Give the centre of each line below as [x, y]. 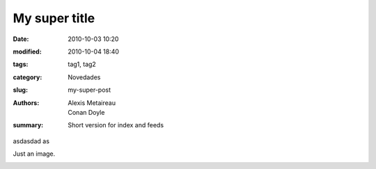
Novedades [84, 77]
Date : [21, 39]
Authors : [26, 103]
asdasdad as [31, 141]
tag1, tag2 [82, 64]
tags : [21, 64]
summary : [28, 125]
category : [28, 77]
